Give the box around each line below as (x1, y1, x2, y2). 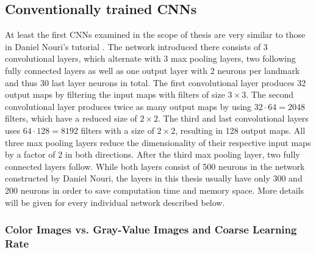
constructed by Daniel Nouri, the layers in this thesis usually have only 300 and (5, 172, 303, 185)
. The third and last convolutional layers (158, 112, 309, 125)
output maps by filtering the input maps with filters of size (5, 88, 225, 101)
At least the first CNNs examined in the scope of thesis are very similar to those (5, 28, 306, 41)
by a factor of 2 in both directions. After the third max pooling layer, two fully (5, 148, 300, 161)
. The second (246, 88, 293, 101)
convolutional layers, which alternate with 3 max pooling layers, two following (5, 52, 296, 65)
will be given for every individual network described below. (5, 196, 225, 208)
